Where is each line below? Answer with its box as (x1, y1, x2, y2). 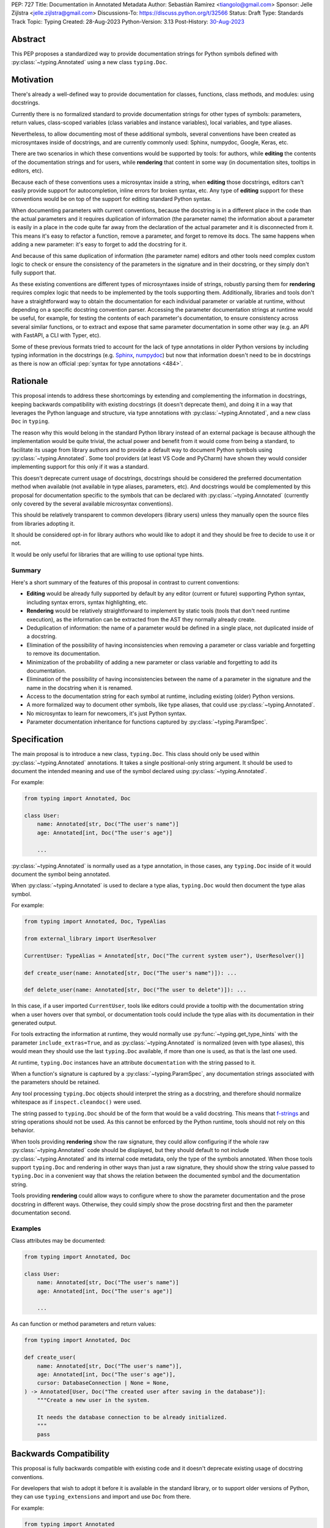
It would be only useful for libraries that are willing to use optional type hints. (11, 551, 204, 558)
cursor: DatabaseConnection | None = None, (37, 1379, 169, 1387)
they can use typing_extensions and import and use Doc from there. (11, 1493, 191, 1500)
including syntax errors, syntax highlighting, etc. (26, 598, 148, 606)
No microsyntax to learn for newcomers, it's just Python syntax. (26, 710, 187, 717)
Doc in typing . (11, 417, 50, 425)
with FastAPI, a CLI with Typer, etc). (11, 332, 101, 339)
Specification (11, 734, 64, 745)
